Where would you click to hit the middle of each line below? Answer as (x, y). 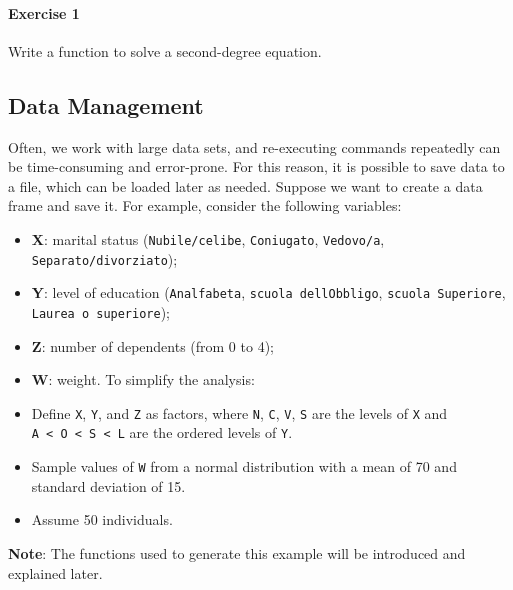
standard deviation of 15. (108, 485)
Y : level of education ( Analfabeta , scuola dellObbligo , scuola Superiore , (268, 292)
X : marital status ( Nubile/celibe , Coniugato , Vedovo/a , (208, 238)
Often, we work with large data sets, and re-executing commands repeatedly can (254, 146)
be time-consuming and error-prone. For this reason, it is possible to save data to (256, 166)
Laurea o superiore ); (100, 311)
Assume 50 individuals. (102, 519)
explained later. (55, 572)
